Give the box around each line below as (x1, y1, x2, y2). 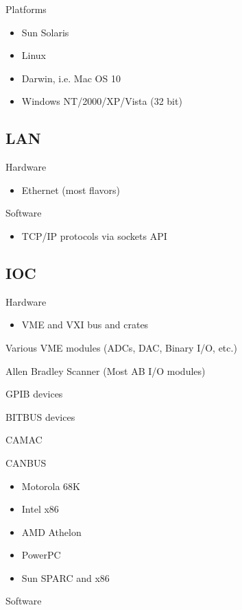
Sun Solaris (21, 25, 69, 39)
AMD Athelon (21, 524, 82, 539)
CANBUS (5, 455, 47, 469)
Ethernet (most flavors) (21, 182, 120, 197)
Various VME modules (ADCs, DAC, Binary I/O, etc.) (5, 340, 237, 354)
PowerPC (21, 548, 61, 562)
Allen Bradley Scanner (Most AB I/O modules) (5, 363, 206, 378)
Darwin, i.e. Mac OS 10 (21, 71, 121, 85)
